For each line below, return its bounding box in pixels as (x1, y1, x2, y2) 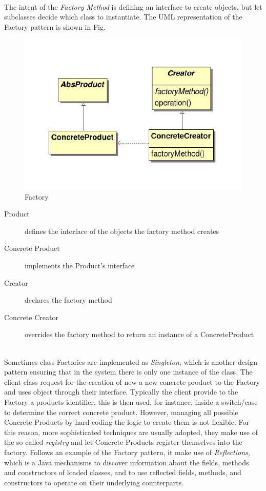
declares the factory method (25, 294, 112, 305)
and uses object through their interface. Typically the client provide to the (4, 386, 238, 397)
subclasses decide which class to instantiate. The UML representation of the (4, 11, 242, 22)
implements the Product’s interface (25, 260, 135, 271)
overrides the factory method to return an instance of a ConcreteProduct (25, 329, 254, 340)
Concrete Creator (4, 311, 58, 322)
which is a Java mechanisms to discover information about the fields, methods (4, 457, 249, 467)
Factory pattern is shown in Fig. (4, 21, 106, 32)
